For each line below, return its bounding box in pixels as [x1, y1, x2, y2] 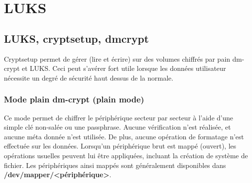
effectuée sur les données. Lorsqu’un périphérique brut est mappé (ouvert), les [4, 141, 236, 151]
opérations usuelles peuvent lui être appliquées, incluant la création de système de [4, 150, 248, 160]
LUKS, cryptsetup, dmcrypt [4, 31, 149, 46]
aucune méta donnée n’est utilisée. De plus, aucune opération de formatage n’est [4, 131, 244, 141]
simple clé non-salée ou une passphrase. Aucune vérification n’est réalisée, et [4, 122, 231, 132]
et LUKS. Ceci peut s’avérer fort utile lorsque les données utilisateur [21, 63, 226, 73]
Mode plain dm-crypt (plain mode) [4, 93, 144, 105]
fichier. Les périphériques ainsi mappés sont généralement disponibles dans [4, 160, 226, 170]
